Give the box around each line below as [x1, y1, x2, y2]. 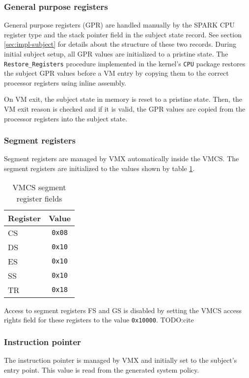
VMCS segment [12, 181, 66, 193]
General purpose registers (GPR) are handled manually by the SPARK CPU [4, 20, 235, 30]
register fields [16, 192, 62, 204]
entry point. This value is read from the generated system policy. [4, 364, 199, 375]
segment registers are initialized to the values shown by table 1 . [4, 163, 195, 174]
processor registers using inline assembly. [4, 77, 126, 87]
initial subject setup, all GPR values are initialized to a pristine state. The [4, 49, 228, 58]
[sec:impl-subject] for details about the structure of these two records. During [4, 39, 237, 49]
